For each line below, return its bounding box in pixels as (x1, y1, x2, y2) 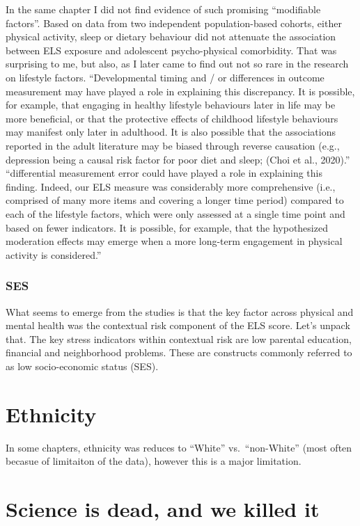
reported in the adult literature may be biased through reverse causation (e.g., (6, 138, 340, 152)
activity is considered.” (6, 247, 102, 262)
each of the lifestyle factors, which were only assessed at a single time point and (6, 206, 345, 221)
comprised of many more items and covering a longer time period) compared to (6, 193, 344, 207)
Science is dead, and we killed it (6, 494, 320, 523)
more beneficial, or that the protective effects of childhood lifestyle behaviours (6, 111, 338, 125)
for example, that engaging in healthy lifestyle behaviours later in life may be (6, 97, 336, 112)
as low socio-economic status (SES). (6, 358, 159, 373)
